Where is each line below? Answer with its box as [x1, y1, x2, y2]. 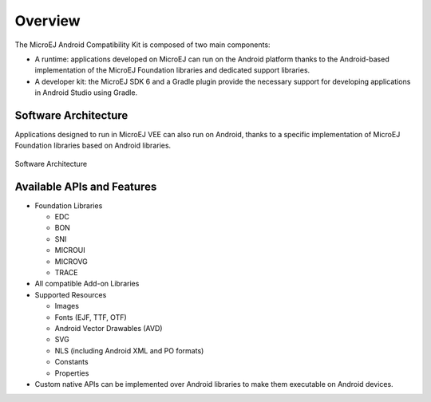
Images [54, 301, 80, 311]
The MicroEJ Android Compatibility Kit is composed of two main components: [14, 40, 271, 49]
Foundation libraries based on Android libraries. [14, 140, 172, 151]
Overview [14, 12, 81, 30]
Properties [54, 368, 89, 378]
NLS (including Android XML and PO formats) [54, 345, 204, 355]
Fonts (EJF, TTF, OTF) [54, 312, 127, 322]
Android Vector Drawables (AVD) [54, 324, 163, 333]
